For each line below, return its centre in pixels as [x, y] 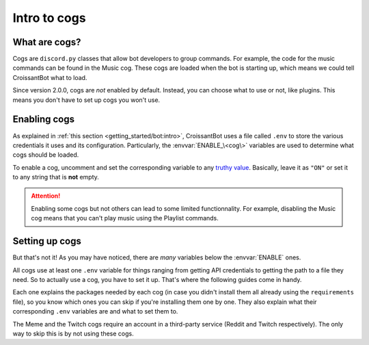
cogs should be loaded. [46, 155]
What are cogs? [47, 42]
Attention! [46, 196]
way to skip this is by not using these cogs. [73, 333]
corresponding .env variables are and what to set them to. [95, 311]
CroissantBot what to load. [50, 77]
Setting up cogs [47, 241]
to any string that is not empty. [56, 177]
